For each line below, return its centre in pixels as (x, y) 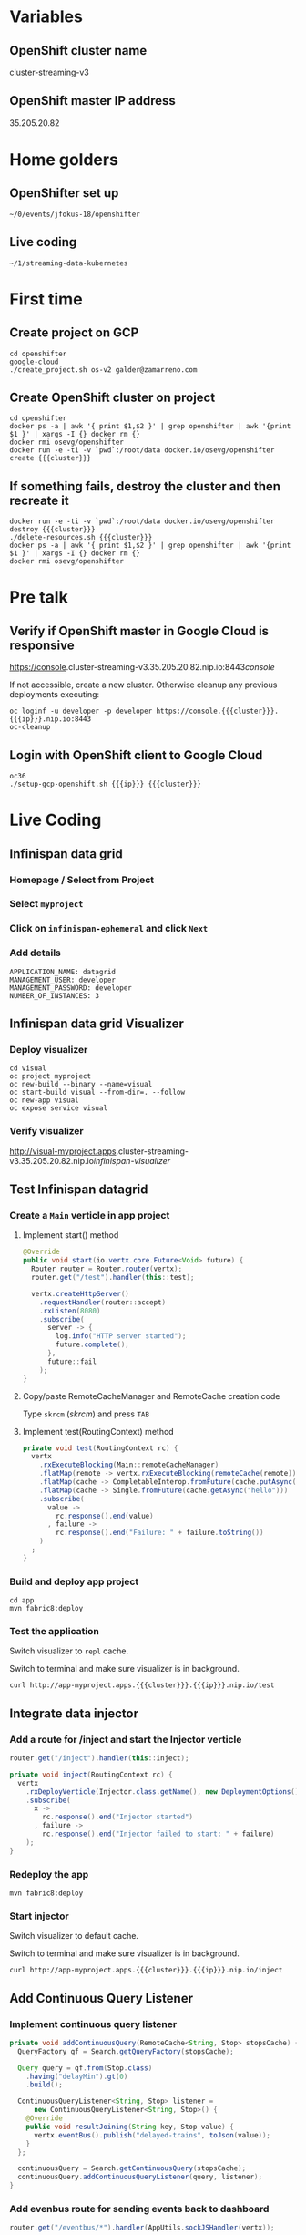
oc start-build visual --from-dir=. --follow (97, 1092)
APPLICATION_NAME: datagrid (63, 972)
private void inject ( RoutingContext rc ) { (91, 1775)
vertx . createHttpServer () (80, 1293)
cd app (22, 1601)
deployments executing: (55, 695)
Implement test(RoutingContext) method (98, 1431)
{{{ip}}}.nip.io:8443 (51, 719)
